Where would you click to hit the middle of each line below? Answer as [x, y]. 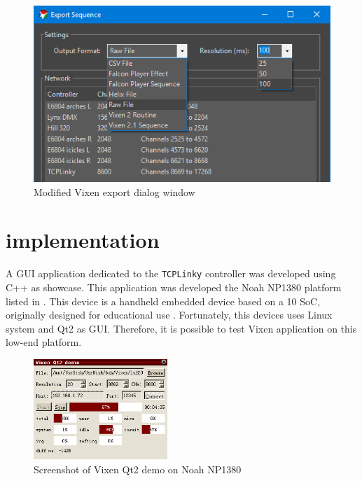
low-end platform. [44, 342]
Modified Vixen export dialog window [114, 191]
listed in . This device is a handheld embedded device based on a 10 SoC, [163, 301]
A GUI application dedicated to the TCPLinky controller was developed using [171, 273]
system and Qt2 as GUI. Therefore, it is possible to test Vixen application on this [181, 328]
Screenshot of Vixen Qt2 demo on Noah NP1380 [138, 469]
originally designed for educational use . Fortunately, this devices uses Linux [169, 315]
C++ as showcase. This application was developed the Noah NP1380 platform [174, 287]
